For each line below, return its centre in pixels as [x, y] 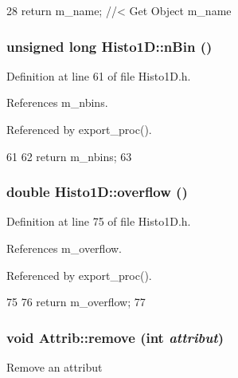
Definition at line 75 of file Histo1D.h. [99, 221]
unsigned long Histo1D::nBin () [109, 46]
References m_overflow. [64, 248]
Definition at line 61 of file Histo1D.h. [99, 75]
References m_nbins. [57, 102]
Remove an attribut [55, 367]
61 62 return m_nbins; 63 [69, 156]
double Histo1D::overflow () [97, 192]
